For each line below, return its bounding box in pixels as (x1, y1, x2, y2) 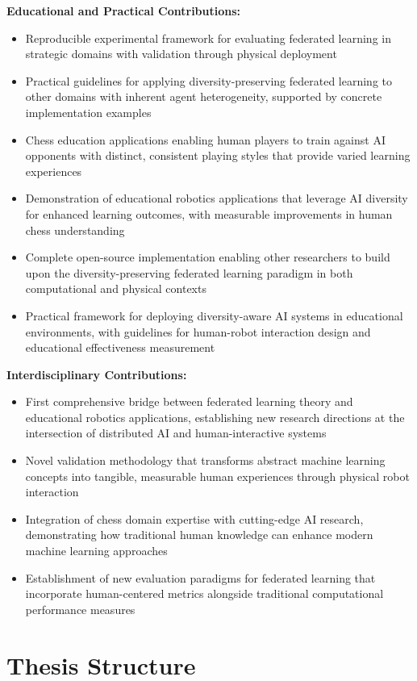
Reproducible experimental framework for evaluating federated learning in (25, 29, 391, 46)
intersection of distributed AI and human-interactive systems (25, 424, 327, 441)
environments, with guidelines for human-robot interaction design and (25, 323, 371, 340)
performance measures (25, 600, 136, 617)
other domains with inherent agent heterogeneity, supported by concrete (25, 88, 382, 105)
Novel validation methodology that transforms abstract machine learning (25, 452, 386, 469)
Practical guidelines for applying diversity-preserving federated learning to (25, 72, 392, 89)
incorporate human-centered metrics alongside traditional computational (25, 585, 384, 602)
